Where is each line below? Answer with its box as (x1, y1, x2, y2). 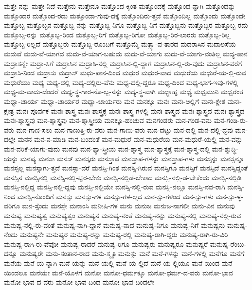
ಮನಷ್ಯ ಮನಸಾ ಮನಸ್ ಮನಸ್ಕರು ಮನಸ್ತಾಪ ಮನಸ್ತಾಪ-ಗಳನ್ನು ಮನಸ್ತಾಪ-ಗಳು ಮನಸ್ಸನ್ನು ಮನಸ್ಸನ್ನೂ (20, 153, 244, 163)
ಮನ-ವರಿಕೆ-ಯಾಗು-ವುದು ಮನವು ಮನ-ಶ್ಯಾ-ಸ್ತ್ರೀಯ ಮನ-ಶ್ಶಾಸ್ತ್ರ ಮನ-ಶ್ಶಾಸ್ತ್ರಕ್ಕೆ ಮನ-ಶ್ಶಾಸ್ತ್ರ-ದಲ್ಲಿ (4, 143, 210, 154)
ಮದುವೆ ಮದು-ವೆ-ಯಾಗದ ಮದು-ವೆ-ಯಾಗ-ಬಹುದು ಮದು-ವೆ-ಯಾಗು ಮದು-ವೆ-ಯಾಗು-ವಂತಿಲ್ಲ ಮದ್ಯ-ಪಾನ (4, 48, 248, 58)
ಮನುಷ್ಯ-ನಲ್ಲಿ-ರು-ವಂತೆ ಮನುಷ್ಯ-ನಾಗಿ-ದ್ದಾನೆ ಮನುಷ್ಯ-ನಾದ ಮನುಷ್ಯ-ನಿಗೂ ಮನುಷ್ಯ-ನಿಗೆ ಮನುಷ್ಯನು (4, 220, 225, 230)
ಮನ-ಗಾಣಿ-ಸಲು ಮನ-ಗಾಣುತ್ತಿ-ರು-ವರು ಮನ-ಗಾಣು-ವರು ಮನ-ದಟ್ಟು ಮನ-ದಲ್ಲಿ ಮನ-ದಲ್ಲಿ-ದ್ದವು (16, 124, 233, 135)
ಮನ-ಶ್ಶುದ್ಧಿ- (212, 143, 239, 154)
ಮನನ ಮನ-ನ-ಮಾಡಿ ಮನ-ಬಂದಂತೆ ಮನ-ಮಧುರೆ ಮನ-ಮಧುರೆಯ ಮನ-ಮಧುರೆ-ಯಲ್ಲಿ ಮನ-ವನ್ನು (18, 134, 243, 144)
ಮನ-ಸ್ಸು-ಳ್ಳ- (216, 191, 244, 201)
